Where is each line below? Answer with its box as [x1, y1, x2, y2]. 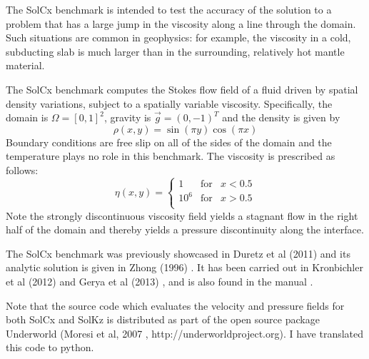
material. [6, 58, 45, 73]
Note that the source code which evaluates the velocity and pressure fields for [6, 298, 345, 313]
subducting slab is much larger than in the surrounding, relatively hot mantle [6, 44, 345, 59]
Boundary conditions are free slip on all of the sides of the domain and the [6, 134, 332, 149]
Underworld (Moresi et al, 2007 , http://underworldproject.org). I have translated [6, 325, 364, 340]
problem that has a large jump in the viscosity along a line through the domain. [6, 16, 356, 31]
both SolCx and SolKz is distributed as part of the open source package [6, 312, 320, 327]
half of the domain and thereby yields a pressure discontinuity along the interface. [6, 222, 364, 237]
